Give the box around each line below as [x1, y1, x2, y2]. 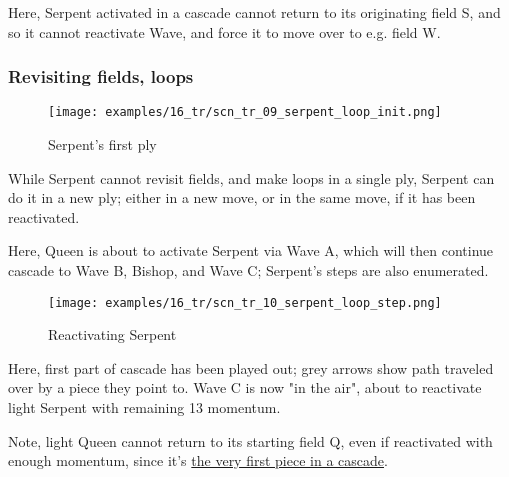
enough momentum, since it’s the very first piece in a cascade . [8, 450, 388, 471]
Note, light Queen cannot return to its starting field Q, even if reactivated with [8, 430, 493, 451]
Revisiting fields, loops [8, 64, 194, 89]
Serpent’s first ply [48, 134, 157, 155]
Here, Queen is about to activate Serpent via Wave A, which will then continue [8, 240, 494, 261]
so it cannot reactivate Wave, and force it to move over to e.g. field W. [8, 21, 441, 42]
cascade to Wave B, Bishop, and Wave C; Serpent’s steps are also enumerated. [8, 260, 489, 281]
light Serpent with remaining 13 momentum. [8, 397, 281, 418]
